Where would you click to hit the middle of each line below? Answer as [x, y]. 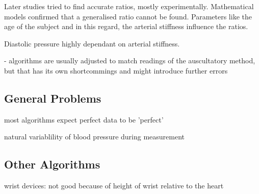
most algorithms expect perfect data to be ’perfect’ [84, 119]
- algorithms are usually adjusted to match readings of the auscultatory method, [130, 60]
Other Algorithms [52, 164]
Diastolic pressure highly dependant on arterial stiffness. [92, 43]
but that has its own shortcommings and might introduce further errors [116, 70]
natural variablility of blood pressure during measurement [95, 137]
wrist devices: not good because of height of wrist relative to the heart [114, 186]
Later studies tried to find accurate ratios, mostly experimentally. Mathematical [129, 6]
